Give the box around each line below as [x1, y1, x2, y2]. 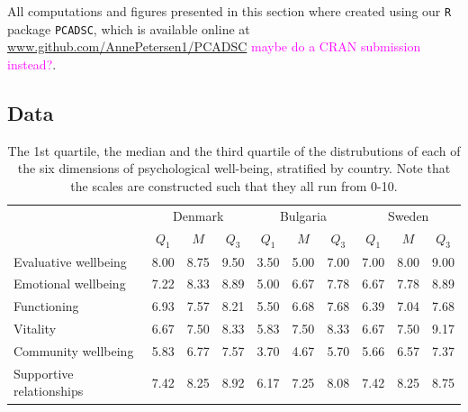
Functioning [13, 297, 79, 316]
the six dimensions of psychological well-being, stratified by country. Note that [17, 159, 451, 178]
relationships [13, 381, 84, 400]
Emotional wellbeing [13, 274, 126, 293]
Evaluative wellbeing [13, 252, 127, 270]
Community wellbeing [13, 342, 134, 360]
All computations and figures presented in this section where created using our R [7, 2, 452, 20]
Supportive [13, 363, 74, 382]
